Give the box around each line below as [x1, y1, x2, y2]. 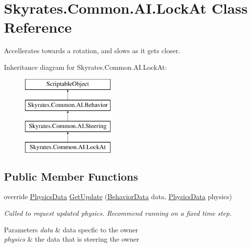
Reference [4, 17, 72, 37]
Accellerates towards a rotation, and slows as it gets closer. [4, 45, 181, 56]
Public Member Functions [4, 168, 138, 184]
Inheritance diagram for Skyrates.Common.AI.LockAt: [4, 62, 167, 72]
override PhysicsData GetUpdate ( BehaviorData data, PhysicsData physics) [4, 191, 232, 202]
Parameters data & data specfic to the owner [4, 224, 138, 234]
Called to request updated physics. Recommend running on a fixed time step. [4, 208, 232, 218]
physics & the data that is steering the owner [4, 234, 139, 244]
